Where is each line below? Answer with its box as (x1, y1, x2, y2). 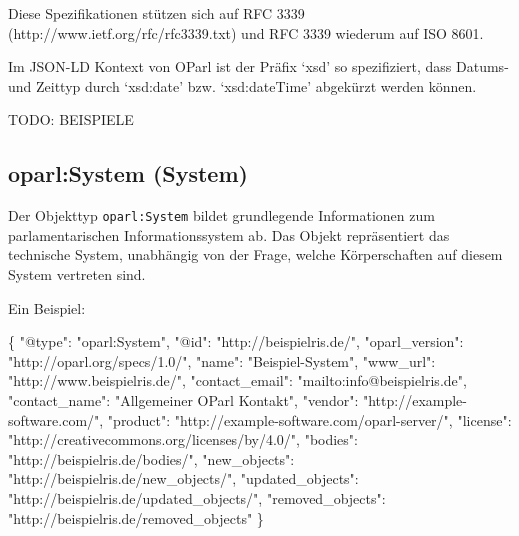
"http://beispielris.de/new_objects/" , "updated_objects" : (8, 468, 359, 489)
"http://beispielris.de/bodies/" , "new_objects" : (8, 448, 295, 469)
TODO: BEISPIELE (8, 109, 134, 130)
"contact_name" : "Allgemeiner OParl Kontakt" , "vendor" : (8, 389, 359, 410)
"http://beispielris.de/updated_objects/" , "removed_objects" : (8, 487, 386, 508)
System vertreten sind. (8, 264, 146, 285)
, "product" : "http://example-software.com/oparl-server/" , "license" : (99, 409, 512, 430)
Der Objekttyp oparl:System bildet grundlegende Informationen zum (8, 205, 435, 226)
